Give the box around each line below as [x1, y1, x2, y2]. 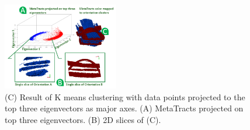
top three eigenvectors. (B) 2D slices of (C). [5, 113, 161, 125]
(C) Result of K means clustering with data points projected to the [5, 90, 245, 103]
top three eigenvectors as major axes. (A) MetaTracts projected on [5, 102, 244, 114]
